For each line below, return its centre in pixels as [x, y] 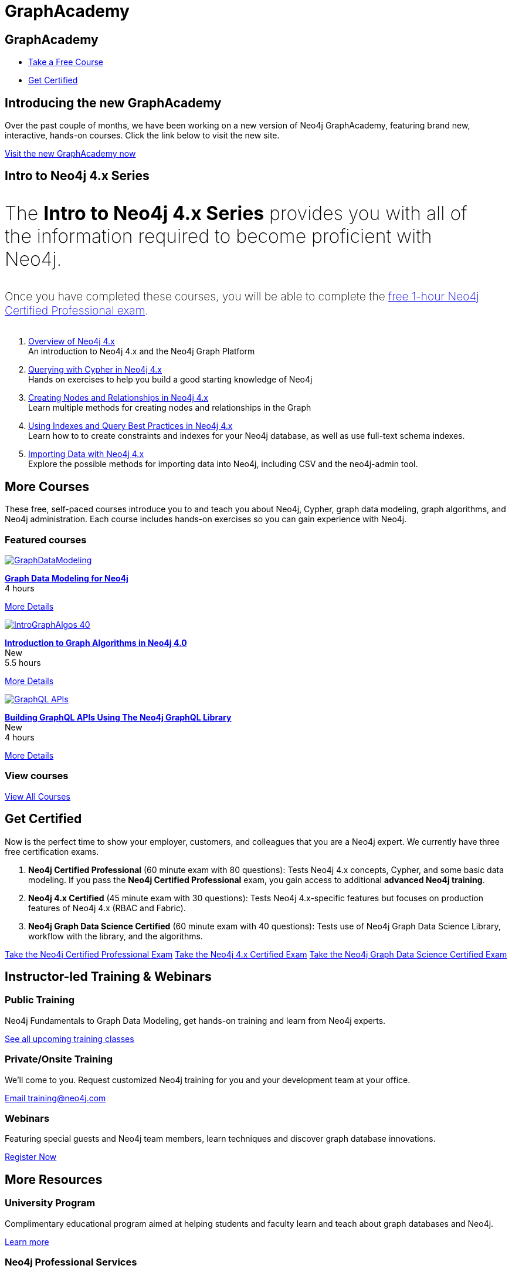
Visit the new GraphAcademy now [70, 154]
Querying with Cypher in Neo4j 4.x [95, 370]
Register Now [31, 1157]
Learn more [27, 1241]
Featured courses [46, 539]
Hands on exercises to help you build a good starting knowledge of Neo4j [170, 380]
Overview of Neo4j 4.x [72, 341]
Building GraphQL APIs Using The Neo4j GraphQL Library [118, 718]
